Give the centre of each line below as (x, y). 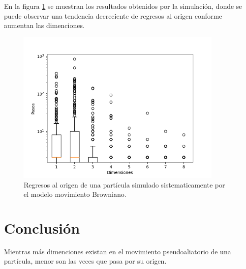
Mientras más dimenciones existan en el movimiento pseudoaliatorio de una (118, 251)
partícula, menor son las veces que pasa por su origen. (85, 261)
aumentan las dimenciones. (44, 25)
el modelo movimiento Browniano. (75, 194)
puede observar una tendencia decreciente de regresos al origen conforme (113, 15)
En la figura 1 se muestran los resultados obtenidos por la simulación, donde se (123, 6)
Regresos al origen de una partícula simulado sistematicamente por (124, 184)
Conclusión (42, 228)
